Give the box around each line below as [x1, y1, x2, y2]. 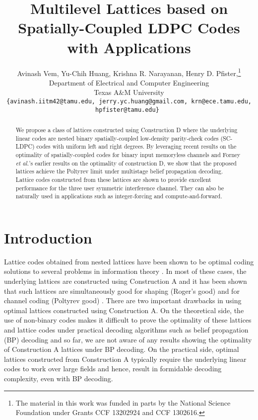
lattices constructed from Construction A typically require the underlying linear [4, 353, 247, 364]
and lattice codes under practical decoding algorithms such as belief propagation [4, 325, 249, 335]
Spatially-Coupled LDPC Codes [18, 17, 240, 38]
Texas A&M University [94, 87, 164, 97]
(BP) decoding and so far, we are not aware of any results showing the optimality [4, 334, 252, 344]
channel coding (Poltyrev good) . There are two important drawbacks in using [4, 295, 242, 306]
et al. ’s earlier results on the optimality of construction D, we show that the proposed [15, 159, 237, 167]
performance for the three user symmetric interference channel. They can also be [15, 183, 224, 192]
